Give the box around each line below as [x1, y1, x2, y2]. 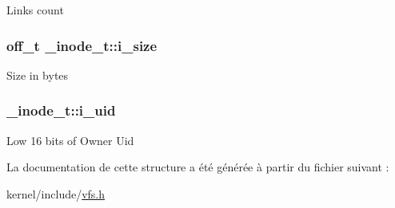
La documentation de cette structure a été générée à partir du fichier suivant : [6, 159, 389, 175]
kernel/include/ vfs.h [6, 185, 106, 202]
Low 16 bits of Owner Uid [6, 131, 134, 148]
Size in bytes [6, 66, 69, 83]
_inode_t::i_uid [6, 100, 116, 120]
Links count [6, 2, 64, 18]
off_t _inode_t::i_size [6, 35, 158, 55]
